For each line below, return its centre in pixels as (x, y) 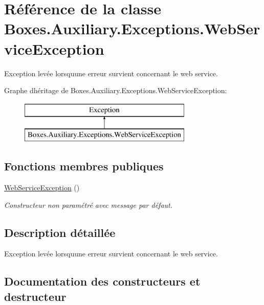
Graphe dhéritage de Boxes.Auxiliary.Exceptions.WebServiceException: (116, 90)
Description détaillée (60, 232)
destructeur (35, 296)
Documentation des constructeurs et (102, 281)
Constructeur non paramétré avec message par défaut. (89, 204)
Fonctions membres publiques (84, 166)
